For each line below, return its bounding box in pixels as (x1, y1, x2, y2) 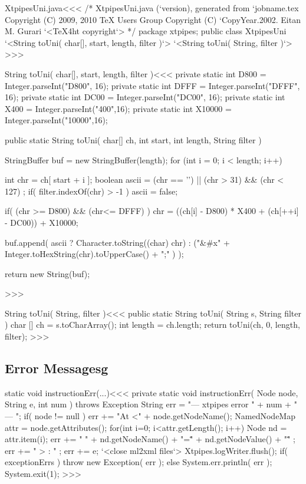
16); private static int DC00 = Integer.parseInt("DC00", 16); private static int (5, 91, 285, 103)
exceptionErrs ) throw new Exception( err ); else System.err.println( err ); (5, 456, 272, 468)
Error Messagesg (5, 359, 108, 377)
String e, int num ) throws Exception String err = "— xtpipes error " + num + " (5, 398, 297, 410)
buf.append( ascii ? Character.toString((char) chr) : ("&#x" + (5, 236, 230, 248)
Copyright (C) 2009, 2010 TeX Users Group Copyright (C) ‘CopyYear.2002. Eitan (5, 13, 301, 25)
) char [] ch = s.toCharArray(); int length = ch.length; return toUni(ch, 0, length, (5, 318, 300, 331)
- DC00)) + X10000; (5, 216, 78, 228)
